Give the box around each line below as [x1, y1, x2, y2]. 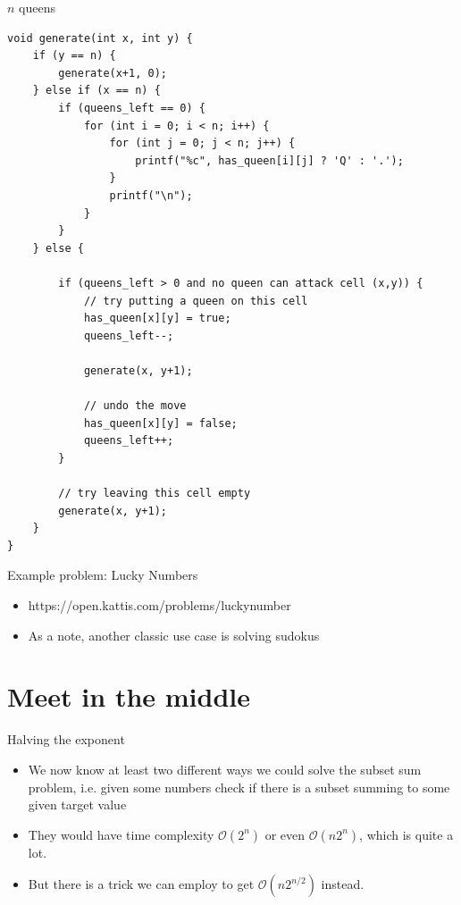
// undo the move [83, 399, 187, 413]
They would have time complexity [28, 825, 214, 843]
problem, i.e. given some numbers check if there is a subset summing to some [28, 777, 450, 796]
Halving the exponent [7, 730, 125, 749]
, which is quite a [359, 825, 454, 843]
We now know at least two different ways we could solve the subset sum [28, 759, 422, 778]
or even [264, 825, 306, 843]
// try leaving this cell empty [58, 487, 251, 500]
